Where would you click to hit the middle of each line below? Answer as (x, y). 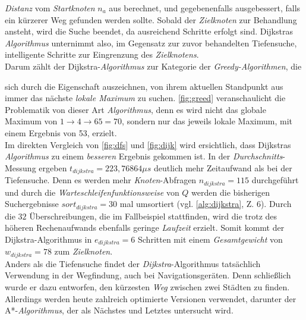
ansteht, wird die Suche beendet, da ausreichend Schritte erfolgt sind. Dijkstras (149, 31)
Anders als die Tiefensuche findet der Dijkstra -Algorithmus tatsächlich (133, 263)
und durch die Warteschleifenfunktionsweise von (92, 192)
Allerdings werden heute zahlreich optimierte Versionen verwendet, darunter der (151, 298)
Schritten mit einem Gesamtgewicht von (210, 239)
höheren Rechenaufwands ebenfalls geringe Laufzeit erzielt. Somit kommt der (145, 228)
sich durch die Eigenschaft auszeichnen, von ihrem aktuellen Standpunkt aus (144, 86)
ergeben (53, 167)
